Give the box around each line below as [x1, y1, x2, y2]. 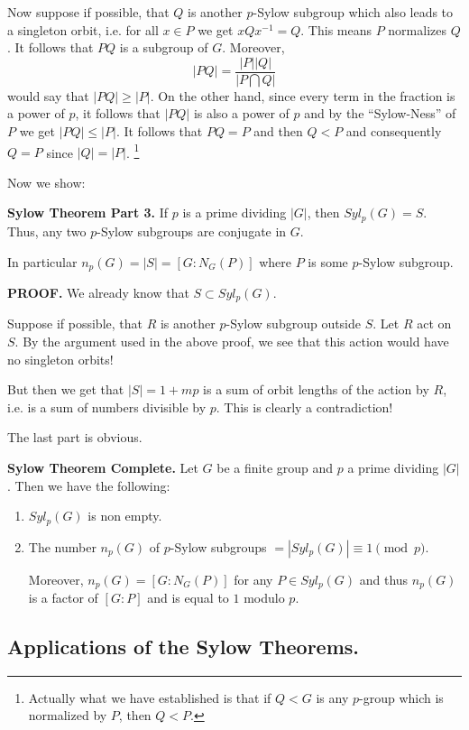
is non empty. [87, 506, 162, 525]
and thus [359, 569, 409, 588]
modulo [244, 588, 285, 607]
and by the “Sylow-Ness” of [304, 104, 456, 123]
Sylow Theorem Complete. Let [7, 457, 198, 476]
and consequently [345, 122, 442, 141]
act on [417, 314, 452, 333]
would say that [7, 86, 89, 105]
